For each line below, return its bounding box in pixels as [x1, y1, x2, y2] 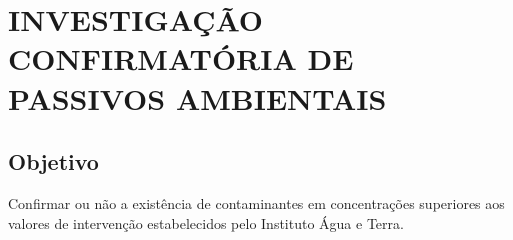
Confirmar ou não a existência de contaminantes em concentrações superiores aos [8, 192, 505, 213]
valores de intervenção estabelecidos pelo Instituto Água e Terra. [8, 212, 404, 233]
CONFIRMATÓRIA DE [8, 38, 354, 79]
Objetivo [8, 146, 99, 177]
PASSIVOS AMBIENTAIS [8, 77, 387, 118]
